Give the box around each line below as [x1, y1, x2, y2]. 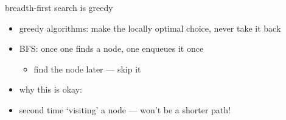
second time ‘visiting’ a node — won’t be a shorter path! [19, 103, 231, 116]
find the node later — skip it [33, 62, 141, 75]
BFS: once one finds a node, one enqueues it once [19, 42, 204, 55]
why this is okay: [19, 83, 83, 96]
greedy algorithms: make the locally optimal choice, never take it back [19, 21, 281, 34]
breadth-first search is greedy [5, 1, 113, 13]
